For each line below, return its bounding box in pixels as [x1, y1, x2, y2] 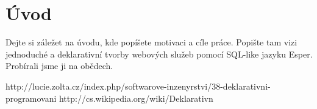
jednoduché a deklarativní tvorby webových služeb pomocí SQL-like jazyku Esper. [5, 47, 313, 60]
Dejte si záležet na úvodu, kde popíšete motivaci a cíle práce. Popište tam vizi [5, 36, 297, 48]
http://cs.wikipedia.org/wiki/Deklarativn [59, 91, 213, 104]
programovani [5, 91, 57, 104]
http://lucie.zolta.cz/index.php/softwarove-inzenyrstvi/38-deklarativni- [5, 79, 271, 92]
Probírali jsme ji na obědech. [5, 59, 113, 72]
